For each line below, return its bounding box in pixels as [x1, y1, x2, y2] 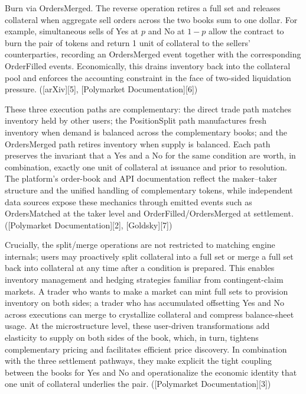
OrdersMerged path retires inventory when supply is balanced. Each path [5, 137, 271, 150]
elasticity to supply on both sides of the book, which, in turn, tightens [5, 331, 259, 344]
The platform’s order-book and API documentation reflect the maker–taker [5, 172, 277, 185]
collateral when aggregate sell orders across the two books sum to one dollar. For [5, 13, 298, 25]
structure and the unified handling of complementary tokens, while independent [5, 183, 293, 196]
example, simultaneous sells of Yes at [5, 25, 139, 37]
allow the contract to [209, 25, 284, 37]
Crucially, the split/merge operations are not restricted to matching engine [5, 238, 275, 251]
